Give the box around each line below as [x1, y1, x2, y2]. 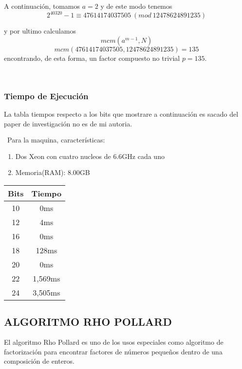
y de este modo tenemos [100, 1, 172, 11]
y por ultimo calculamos [4, 26, 76, 36]
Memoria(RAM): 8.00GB [15, 167, 90, 177]
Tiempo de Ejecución [4, 89, 89, 102]
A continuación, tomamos [4, 1, 80, 11]
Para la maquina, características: [7, 135, 105, 145]
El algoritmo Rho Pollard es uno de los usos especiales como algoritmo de [4, 337, 223, 347]
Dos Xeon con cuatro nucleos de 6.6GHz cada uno [15, 151, 165, 161]
